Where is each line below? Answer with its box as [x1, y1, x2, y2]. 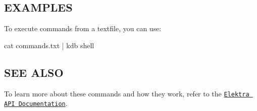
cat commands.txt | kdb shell [4, 40, 94, 50]
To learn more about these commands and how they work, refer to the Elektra [4, 88, 249, 98]
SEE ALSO [4, 64, 64, 80]
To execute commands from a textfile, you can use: [4, 23, 162, 34]
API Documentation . [4, 98, 68, 108]
